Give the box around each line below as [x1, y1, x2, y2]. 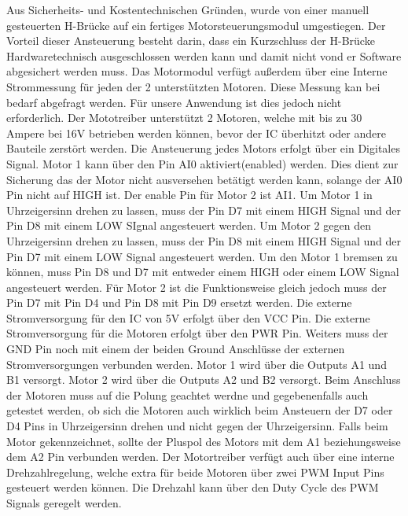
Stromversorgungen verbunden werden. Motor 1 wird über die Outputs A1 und [6, 356, 387, 372]
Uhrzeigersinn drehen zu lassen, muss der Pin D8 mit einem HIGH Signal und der [6, 232, 401, 249]
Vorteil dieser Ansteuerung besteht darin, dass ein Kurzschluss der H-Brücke [6, 32, 375, 49]
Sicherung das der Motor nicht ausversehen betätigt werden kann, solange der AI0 [6, 171, 402, 187]
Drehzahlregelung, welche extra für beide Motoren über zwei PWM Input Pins [6, 463, 384, 480]
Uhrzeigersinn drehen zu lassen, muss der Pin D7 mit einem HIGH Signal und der [6, 201, 401, 218]
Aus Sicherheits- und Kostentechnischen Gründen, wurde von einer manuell [6, 2, 369, 17]
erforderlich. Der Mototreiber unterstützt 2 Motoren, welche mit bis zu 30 [6, 109, 362, 126]
